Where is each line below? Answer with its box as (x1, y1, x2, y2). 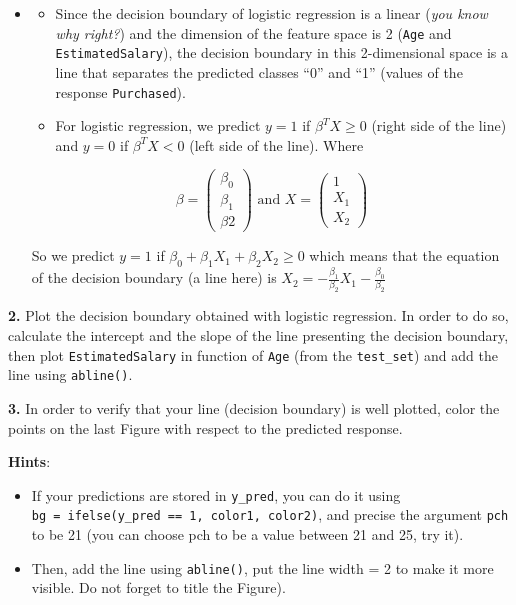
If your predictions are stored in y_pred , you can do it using (31, 484, 401, 505)
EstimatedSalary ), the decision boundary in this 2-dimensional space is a (55, 42, 508, 63)
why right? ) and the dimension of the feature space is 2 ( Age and (55, 22, 452, 43)
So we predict (31, 245, 115, 266)
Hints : (8, 451, 51, 472)
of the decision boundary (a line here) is (31, 267, 277, 288)
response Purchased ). (55, 81, 186, 102)
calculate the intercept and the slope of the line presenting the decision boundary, (8, 325, 509, 346)
